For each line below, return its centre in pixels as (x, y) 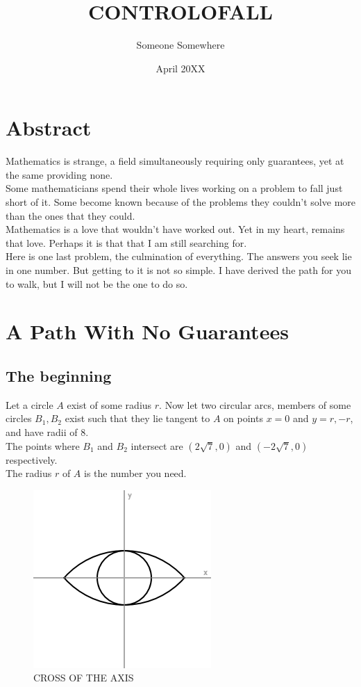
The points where (43, 445)
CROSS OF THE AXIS (84, 678)
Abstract (49, 128)
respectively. (32, 459)
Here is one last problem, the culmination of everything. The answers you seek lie (179, 256)
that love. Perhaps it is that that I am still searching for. (126, 242)
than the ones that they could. (70, 215)
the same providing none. (59, 174)
